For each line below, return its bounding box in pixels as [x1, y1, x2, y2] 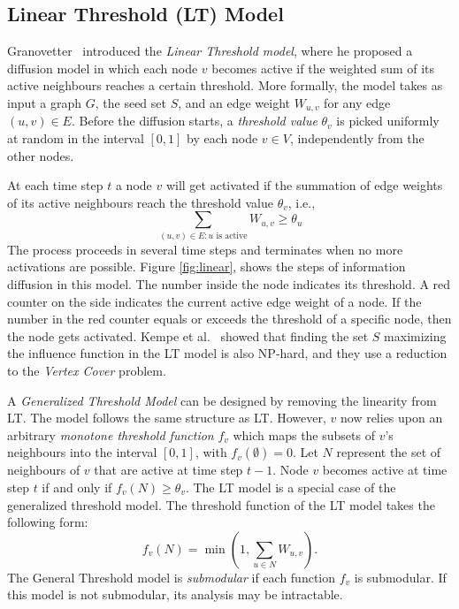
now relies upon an [340, 408, 443, 427]
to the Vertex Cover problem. [7, 361, 166, 379]
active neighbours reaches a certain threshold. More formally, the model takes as [7, 76, 443, 95]
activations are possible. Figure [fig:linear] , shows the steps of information [7, 257, 406, 276]
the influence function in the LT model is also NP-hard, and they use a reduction [7, 344, 448, 362]
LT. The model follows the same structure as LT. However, [7, 408, 326, 427]
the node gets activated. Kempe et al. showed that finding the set [7, 326, 369, 345]
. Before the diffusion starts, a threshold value [71, 111, 317, 130]
